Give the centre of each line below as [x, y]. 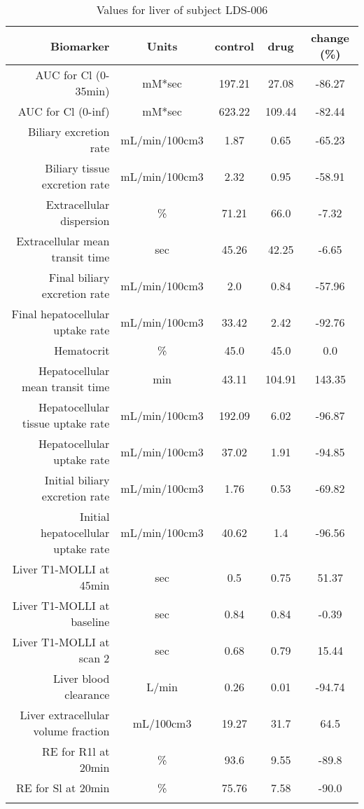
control [234, 46]
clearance [87, 694]
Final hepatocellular [61, 314]
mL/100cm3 [162, 723]
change [330, 38]
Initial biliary [77, 480]
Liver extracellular [65, 715]
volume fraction [71, 731]
